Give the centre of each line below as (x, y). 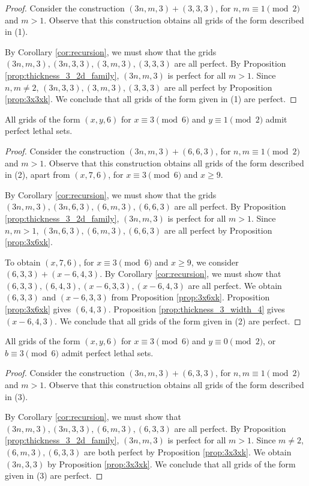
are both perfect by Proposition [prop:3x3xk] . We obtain (188, 452)
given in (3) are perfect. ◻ (54, 475)
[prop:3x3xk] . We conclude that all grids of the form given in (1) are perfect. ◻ (151, 99)
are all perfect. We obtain (235, 285)
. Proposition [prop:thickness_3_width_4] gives (196, 309)
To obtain (23, 262)
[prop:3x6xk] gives (38, 309)
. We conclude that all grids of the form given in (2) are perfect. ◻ (178, 320)
